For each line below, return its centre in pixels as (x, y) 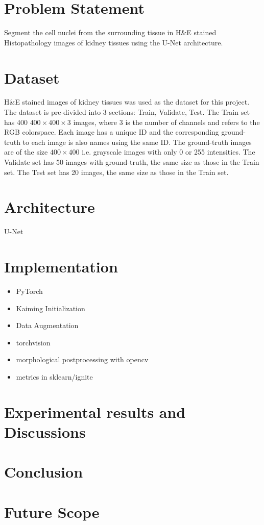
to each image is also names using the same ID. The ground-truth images (137, 142)
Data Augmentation (47, 325)
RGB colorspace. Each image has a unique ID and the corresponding (112, 132)
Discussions (45, 431)
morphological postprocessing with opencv (82, 359)
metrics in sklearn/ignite (54, 377)
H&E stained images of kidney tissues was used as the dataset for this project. (127, 102)
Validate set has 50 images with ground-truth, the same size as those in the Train (132, 162)
